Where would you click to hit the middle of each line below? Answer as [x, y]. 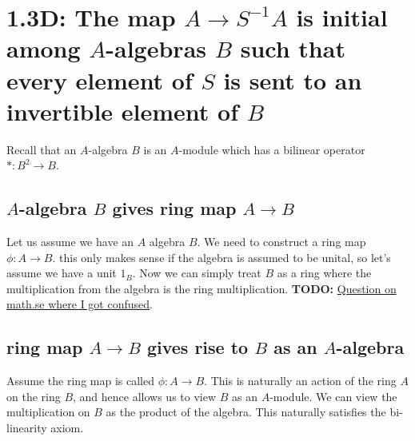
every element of [100, 79]
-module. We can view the [333, 396]
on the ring [34, 396]
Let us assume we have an [70, 242]
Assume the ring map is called [80, 381]
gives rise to [198, 347]
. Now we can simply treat [197, 273]
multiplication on [48, 412]
